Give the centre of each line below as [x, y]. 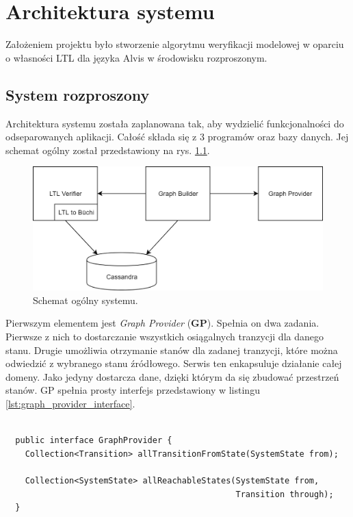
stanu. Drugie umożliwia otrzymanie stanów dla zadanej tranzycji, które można [172, 350]
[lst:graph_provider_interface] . [70, 403]
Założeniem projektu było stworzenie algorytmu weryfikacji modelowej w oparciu [175, 44]
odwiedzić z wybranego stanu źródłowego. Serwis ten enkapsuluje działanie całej [174, 363]
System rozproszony [78, 94]
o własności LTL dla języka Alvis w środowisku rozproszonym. [136, 57]
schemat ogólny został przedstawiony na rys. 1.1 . [108, 150]
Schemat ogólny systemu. [86, 300]
